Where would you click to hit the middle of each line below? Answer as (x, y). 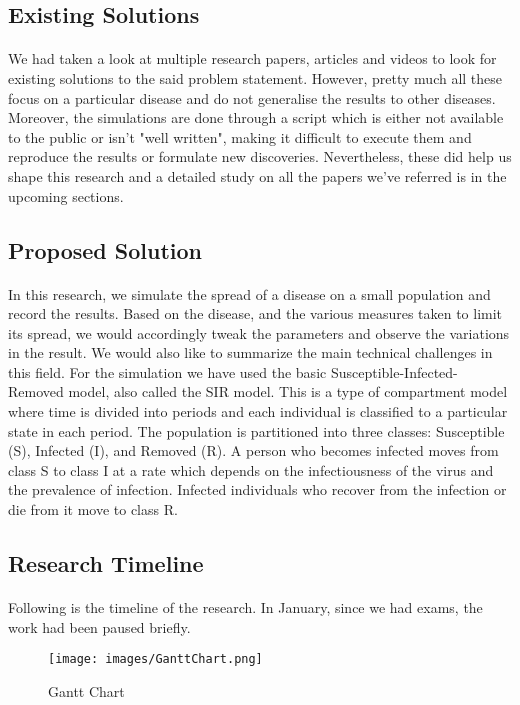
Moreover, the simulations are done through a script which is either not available (256, 117)
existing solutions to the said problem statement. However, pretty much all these (255, 77)
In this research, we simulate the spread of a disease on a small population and (249, 293)
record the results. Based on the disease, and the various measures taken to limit (255, 313)
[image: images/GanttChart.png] (155, 659)
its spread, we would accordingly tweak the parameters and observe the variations (259, 332)
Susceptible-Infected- (394, 371)
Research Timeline (106, 563)
